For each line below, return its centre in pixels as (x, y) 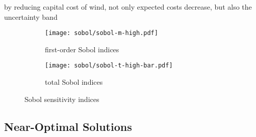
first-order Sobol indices (82, 49)
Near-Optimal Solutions (68, 126)
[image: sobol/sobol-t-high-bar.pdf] (109, 66)
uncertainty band (31, 16)
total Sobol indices (74, 82)
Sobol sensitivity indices (62, 99)
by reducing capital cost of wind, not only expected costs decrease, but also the (128, 7)
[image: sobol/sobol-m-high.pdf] (101, 33)
